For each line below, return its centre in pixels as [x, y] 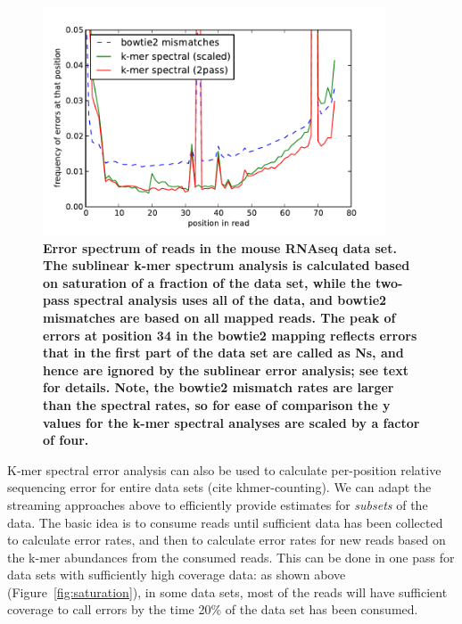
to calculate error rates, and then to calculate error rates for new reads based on [227, 540]
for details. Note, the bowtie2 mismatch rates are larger [219, 387]
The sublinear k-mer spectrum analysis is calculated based [227, 265]
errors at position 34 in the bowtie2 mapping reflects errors [230, 335]
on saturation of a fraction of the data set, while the [207, 282]
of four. [66, 440]
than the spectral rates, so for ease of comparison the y [217, 404]
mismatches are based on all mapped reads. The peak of [219, 317]
